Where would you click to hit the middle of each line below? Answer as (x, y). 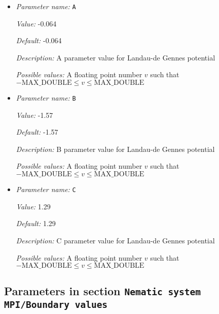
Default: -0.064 (39, 40)
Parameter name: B (46, 98)
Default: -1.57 (37, 132)
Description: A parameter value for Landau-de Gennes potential (116, 57)
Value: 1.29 (33, 206)
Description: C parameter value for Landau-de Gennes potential (115, 240)
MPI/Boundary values (56, 305)
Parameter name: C (46, 189)
